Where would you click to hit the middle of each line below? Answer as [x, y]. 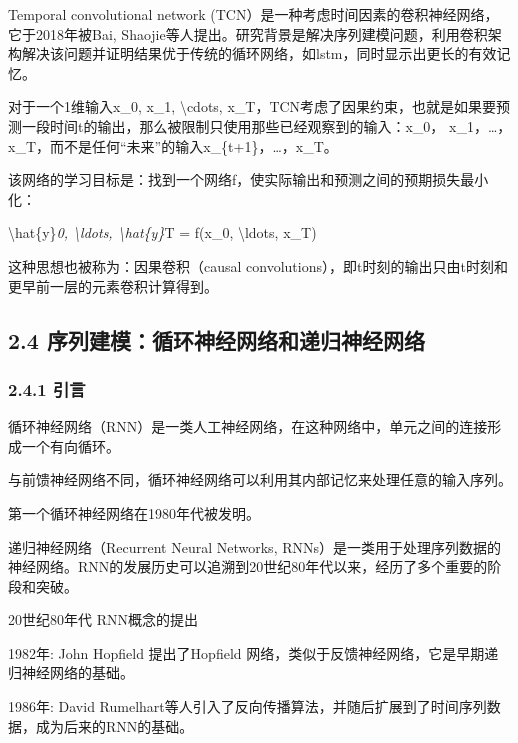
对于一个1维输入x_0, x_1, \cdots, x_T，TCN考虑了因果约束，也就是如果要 [252, 106]
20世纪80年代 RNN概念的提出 [103, 619]
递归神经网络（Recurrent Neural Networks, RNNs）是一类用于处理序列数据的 [255, 546]
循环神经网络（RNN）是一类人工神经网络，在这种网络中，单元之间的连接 [248, 426]
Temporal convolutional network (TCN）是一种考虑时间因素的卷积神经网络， [253, 14]
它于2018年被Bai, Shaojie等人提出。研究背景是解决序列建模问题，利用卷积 [248, 33]
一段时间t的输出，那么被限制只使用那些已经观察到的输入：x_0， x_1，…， [266, 125]
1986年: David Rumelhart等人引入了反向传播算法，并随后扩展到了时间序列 [247, 706]
